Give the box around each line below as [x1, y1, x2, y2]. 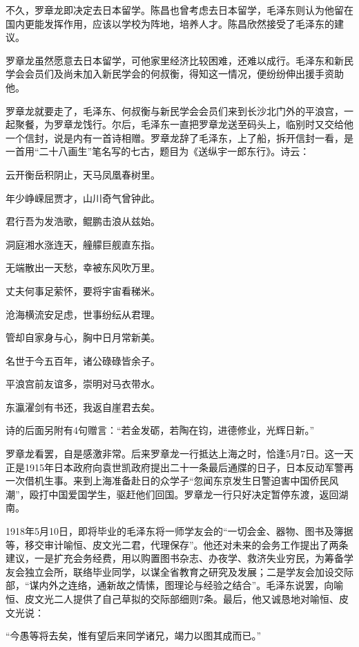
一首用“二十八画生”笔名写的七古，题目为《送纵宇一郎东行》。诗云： [6, 144, 310, 158]
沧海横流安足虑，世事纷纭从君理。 [6, 307, 160, 321]
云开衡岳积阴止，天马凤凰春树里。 [6, 167, 160, 181]
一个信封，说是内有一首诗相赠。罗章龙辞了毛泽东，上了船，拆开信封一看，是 [6, 130, 353, 145]
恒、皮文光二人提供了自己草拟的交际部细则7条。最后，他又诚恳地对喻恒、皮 [6, 592, 349, 605]
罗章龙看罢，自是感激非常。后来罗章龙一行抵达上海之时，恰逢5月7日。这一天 [6, 446, 353, 461]
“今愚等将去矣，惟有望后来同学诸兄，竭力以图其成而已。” [6, 628, 262, 643]
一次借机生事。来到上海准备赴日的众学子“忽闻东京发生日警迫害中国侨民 [6, 473, 329, 488]
